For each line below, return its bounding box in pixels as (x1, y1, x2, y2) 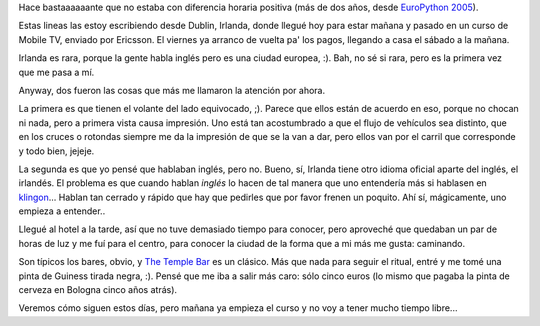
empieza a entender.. (18, 205, 106, 217)
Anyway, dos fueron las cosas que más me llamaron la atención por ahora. (18, 84, 326, 96)
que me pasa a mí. (18, 66, 95, 78)
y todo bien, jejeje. (18, 145, 95, 157)
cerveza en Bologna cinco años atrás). (18, 284, 178, 296)
